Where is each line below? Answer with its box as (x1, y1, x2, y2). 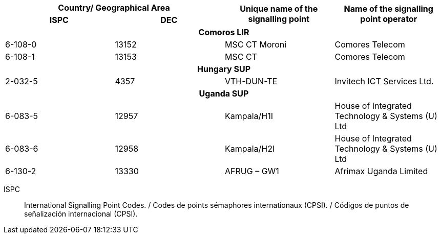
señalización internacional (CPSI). (24, 209, 138, 218)
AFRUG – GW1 (225, 166, 279, 176)
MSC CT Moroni (225, 39, 287, 50)
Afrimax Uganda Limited (334, 166, 428, 176)
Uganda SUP (199, 88, 249, 99)
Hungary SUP (197, 64, 250, 74)
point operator (360, 14, 417, 24)
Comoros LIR (198, 27, 249, 37)
